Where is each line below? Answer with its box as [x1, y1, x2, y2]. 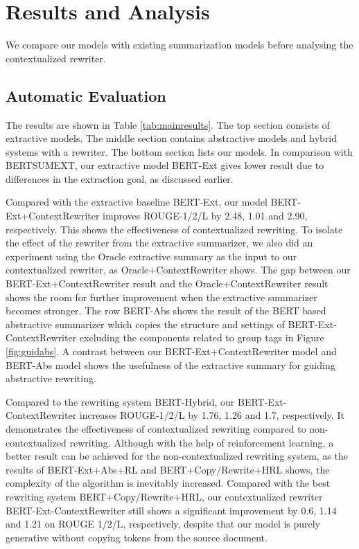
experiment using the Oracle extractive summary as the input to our [6, 249, 297, 263]
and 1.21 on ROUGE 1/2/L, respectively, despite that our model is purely [6, 516, 321, 531]
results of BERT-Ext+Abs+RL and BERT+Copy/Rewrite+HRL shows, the [6, 462, 330, 476]
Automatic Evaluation [6, 84, 166, 106]
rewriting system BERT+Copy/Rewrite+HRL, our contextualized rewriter [6, 489, 323, 503]
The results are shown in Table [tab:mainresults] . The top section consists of [6, 117, 330, 132]
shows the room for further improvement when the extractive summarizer [6, 289, 317, 304]
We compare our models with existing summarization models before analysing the [6, 37, 353, 52]
